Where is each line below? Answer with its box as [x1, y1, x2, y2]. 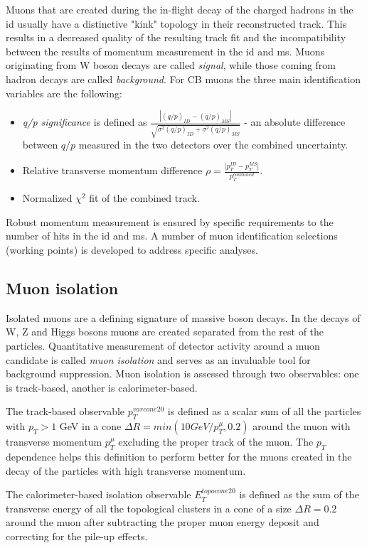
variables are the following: [6, 85, 122, 100]
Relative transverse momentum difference [22, 163, 203, 178]
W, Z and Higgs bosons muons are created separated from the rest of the [6, 324, 324, 339]
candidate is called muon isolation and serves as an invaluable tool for [6, 352, 311, 367]
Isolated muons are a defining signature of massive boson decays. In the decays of [6, 310, 361, 325]
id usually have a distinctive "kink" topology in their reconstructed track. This [6, 16, 347, 31]
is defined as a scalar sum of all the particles [167, 404, 361, 419]
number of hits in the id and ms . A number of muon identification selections [6, 228, 338, 243]
